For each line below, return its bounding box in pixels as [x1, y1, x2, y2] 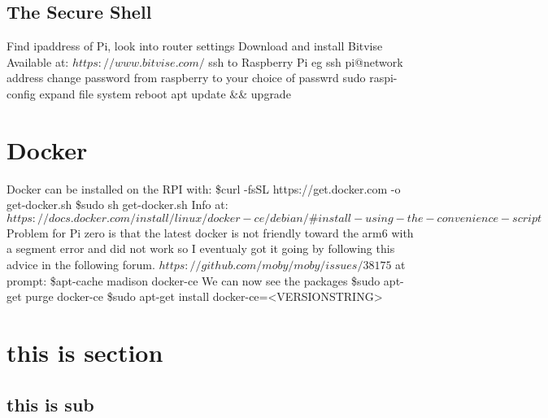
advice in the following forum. [7, 256, 155, 273]
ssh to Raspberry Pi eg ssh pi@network [208, 53, 403, 70]
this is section [7, 336, 163, 369]
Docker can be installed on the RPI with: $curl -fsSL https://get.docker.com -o [7, 180, 401, 197]
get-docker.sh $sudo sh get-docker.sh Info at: [7, 196, 228, 213]
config [7, 85, 36, 102]
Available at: [7, 53, 69, 70]
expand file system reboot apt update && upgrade [39, 85, 291, 102]
